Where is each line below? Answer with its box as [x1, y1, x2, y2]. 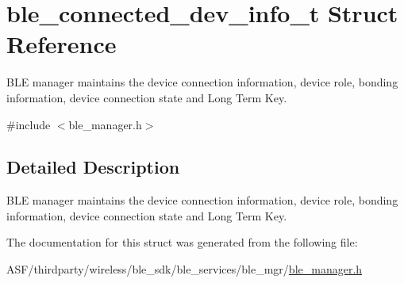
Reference [6, 28, 117, 60]
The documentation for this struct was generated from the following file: [6, 234, 358, 250]
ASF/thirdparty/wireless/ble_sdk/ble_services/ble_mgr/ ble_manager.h [6, 261, 363, 277]
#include [6, 116, 51, 132]
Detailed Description [6, 155, 180, 179]
